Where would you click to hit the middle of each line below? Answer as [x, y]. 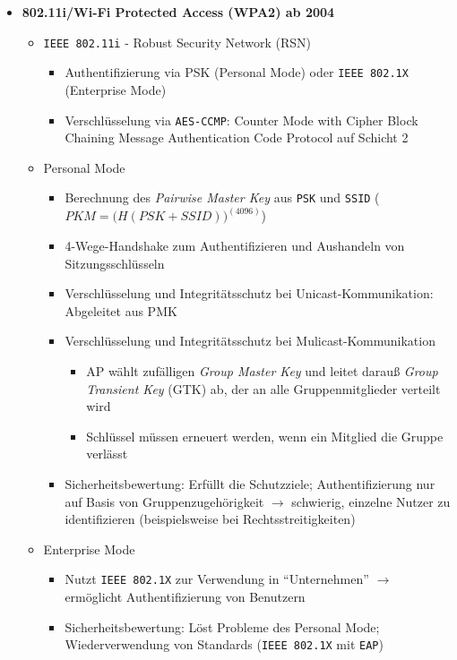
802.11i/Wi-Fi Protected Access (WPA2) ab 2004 [178, 12]
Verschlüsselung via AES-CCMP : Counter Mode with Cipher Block [241, 120]
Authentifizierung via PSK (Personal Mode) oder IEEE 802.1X [237, 72]
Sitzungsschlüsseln [115, 263]
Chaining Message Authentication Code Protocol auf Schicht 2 [237, 137]
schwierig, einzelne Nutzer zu [371, 501]
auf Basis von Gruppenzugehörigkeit [164, 501]
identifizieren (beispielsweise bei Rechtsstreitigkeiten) [210, 519]
